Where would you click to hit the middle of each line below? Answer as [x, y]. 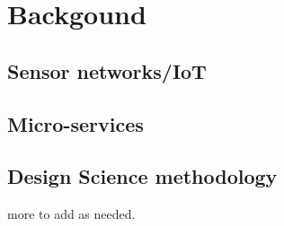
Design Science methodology [142, 176]
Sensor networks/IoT [107, 70]
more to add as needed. [71, 214]
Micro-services [75, 123]
